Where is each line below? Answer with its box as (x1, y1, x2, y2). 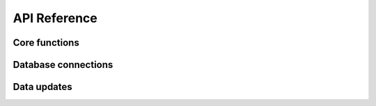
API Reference (13, 10, 97, 26)
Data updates (13, 81, 72, 93)
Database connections (13, 59, 113, 71)
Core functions (13, 37, 79, 48)
